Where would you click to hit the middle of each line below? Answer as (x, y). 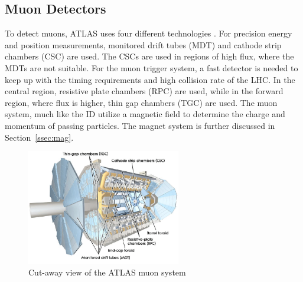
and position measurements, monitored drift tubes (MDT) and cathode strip (143, 44)
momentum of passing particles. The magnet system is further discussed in (140, 125)
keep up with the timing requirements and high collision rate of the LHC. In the (150, 79)
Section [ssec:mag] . (39, 137)
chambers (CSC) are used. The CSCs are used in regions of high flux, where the (149, 56)
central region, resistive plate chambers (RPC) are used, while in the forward (144, 91)
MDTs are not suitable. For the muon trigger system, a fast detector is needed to (151, 67)
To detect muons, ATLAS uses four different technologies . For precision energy (149, 33)
